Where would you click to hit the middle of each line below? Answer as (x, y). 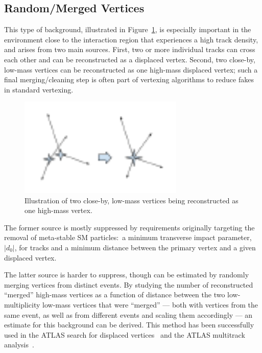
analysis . (19, 345)
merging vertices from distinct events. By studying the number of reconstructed (129, 284)
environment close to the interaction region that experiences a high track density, (131, 39)
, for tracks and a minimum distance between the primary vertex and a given (135, 247)
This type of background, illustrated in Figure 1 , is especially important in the (128, 29)
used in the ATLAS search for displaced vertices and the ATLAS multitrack (125, 334)
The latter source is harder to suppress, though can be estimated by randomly (127, 275)
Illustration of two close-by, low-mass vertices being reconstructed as (132, 200)
